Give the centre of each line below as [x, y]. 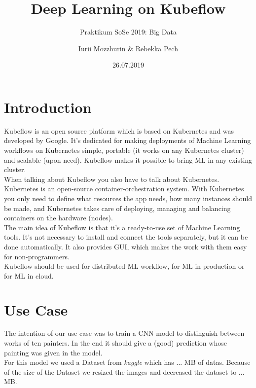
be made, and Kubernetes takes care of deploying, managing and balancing [117, 208]
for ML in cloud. [29, 275]
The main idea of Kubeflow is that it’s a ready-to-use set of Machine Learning [122, 227]
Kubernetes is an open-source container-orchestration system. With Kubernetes [124, 189]
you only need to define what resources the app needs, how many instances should [128, 198]
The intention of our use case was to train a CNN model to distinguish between [124, 333]
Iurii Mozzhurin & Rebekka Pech [128, 48]
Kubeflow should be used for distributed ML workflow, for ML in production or [124, 266]
